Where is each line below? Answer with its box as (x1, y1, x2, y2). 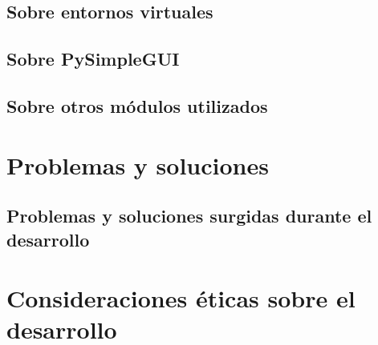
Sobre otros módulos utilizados (6, 93, 268, 118)
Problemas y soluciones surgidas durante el (6, 203, 372, 228)
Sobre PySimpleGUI (6, 46, 180, 71)
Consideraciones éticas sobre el (6, 282, 356, 315)
